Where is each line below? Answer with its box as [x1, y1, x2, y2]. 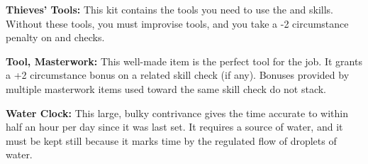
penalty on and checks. [6, 30, 105, 45]
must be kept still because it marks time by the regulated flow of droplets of [6, 133, 337, 148]
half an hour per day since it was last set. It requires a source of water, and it [6, 119, 343, 134]
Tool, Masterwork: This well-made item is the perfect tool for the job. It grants [6, 53, 362, 68]
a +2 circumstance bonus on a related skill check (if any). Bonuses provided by [6, 67, 350, 82]
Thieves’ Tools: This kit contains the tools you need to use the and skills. [6, 2, 333, 16]
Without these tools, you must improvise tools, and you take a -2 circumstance [6, 16, 349, 31]
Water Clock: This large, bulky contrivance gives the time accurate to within [6, 105, 348, 120]
